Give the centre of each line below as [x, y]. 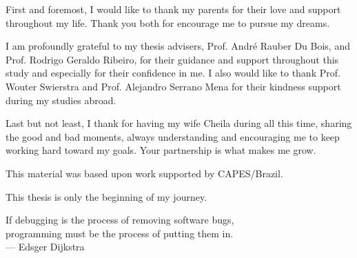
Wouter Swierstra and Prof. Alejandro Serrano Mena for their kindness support [173, 86]
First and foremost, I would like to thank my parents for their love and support [173, 9]
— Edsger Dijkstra [45, 247]
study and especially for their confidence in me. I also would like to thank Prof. [173, 73]
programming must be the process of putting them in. [120, 233]
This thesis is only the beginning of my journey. [106, 196]
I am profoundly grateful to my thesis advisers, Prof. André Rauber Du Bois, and [178, 46]
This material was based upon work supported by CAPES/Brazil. [144, 173]
